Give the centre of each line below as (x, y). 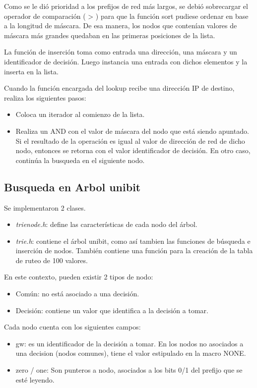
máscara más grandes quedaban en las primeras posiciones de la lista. (110, 35)
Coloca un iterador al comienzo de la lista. (80, 114)
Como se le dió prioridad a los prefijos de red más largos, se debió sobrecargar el (126, 6)
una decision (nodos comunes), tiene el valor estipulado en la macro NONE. (131, 353)
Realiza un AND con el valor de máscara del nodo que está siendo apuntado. (132, 131)
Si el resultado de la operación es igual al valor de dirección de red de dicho (130, 140)
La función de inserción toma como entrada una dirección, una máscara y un (121, 52)
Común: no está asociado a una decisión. (77, 294)
